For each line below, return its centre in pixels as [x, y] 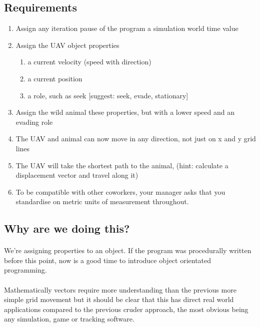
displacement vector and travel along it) [77, 175]
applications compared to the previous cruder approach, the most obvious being [126, 309]
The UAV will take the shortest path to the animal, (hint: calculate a [122, 165]
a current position [55, 78]
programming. [25, 270]
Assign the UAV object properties [67, 45]
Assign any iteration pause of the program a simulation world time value [127, 28]
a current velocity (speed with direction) [89, 62]
